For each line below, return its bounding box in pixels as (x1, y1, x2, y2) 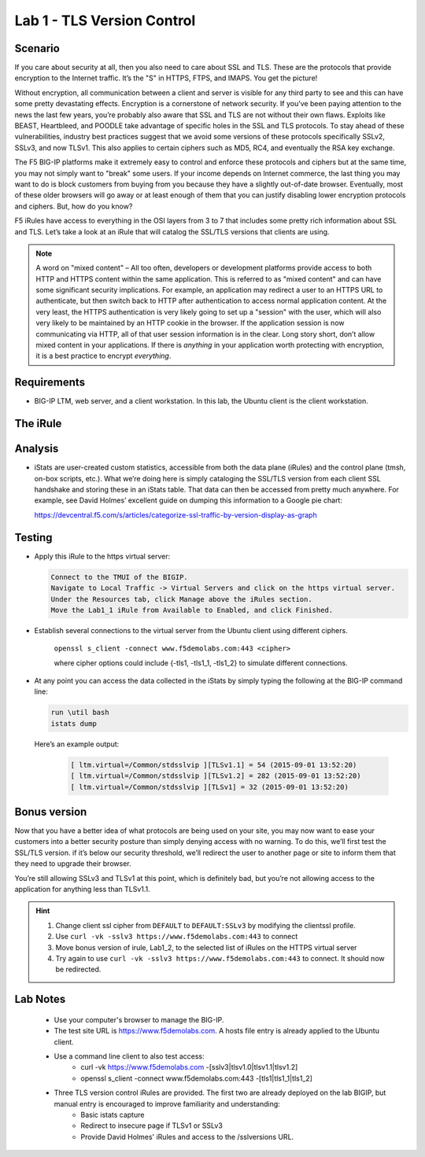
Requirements (14, 376, 86, 389)
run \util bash (50, 708, 109, 717)
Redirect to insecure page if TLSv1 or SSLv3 (80, 1121, 224, 1130)
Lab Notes (14, 993, 66, 1006)
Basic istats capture (80, 1110, 145, 1119)
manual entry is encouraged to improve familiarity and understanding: (54, 1099, 281, 1108)
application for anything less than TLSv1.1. (14, 885, 151, 894)
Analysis (14, 442, 59, 455)
